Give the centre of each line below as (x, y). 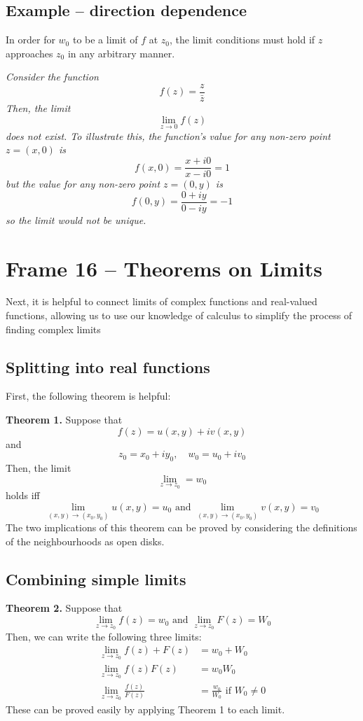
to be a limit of (105, 40)
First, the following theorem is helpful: (88, 396)
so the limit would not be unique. (76, 219)
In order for (30, 40)
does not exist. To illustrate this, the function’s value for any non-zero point (168, 135)
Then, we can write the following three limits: (104, 636)
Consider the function (52, 77)
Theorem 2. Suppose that (64, 608)
